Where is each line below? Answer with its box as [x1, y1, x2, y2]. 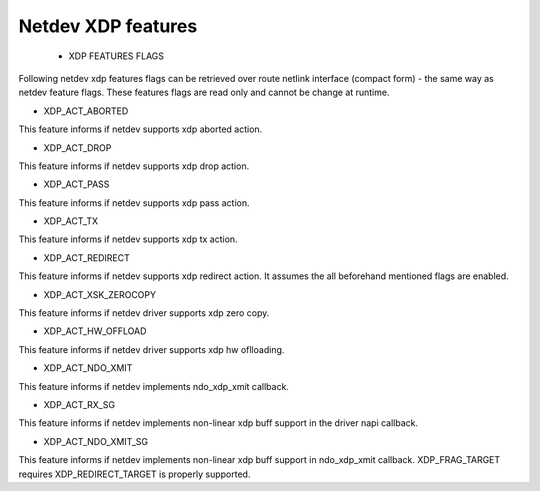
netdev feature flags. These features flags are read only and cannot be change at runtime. [18, 86, 390, 99]
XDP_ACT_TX [43, 215, 99, 227]
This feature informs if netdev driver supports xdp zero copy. [18, 307, 270, 319]
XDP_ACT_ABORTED [43, 105, 129, 117]
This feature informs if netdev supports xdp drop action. [18, 160, 250, 172]
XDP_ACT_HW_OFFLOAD [43, 325, 147, 337]
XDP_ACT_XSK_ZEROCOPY [43, 288, 157, 300]
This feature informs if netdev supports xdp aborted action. [18, 123, 263, 135]
